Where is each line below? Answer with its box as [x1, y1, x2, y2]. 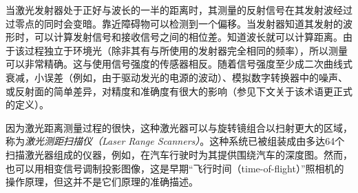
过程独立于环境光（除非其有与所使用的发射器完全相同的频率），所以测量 [24, 43, 348, 57]
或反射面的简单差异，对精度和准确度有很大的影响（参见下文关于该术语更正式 [6, 83, 352, 98]
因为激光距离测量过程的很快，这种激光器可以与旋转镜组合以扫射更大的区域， [6, 120, 352, 134]
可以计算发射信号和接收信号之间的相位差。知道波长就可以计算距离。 [34, 30, 343, 44]
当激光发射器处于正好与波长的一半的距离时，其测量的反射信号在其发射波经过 [6, 3, 352, 17]
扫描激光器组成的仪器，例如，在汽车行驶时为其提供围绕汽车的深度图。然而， [6, 147, 352, 161]
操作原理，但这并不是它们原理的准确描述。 [6, 174, 198, 189]
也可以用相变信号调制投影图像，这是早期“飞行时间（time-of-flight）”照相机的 [6, 161, 344, 175]
